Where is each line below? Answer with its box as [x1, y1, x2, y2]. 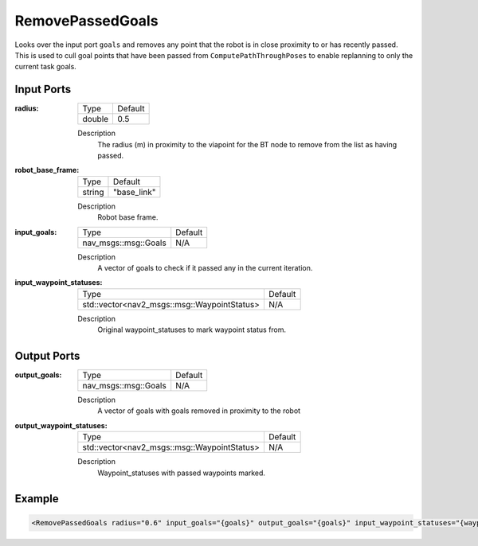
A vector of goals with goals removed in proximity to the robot [97, 406, 301, 415]
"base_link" [112, 186, 156, 197]
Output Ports [14, 349, 80, 362]
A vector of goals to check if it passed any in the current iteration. [97, 263, 313, 272]
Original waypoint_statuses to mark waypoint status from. [97, 325, 287, 334]
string [82, 186, 104, 197]
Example [14, 492, 59, 505]
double [82, 114, 109, 125]
